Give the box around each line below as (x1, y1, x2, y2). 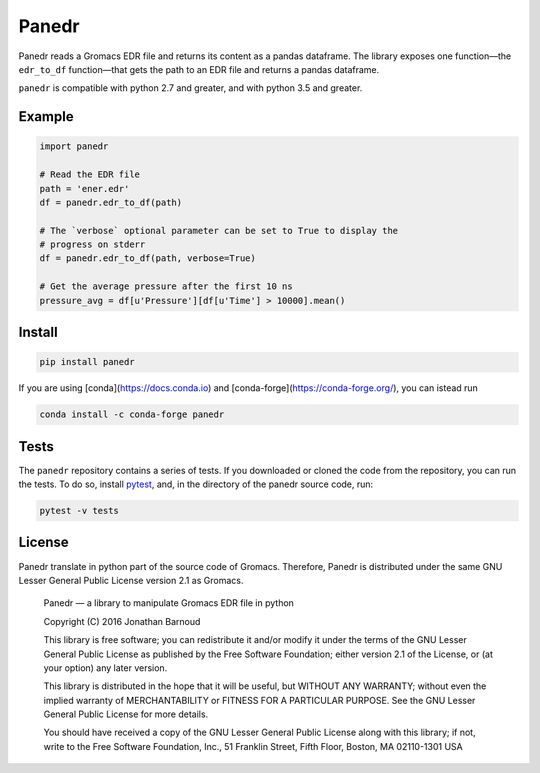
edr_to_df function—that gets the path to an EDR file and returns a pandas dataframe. (18, 63, 380, 75)
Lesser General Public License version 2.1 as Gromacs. (18, 574, 244, 586)
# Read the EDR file (39, 169, 140, 180)
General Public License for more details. (43, 708, 209, 720)
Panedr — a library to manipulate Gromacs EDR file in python (43, 597, 295, 609)
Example (18, 108, 74, 125)
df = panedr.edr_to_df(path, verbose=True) (39, 253, 257, 264)
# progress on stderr (39, 239, 146, 250)
